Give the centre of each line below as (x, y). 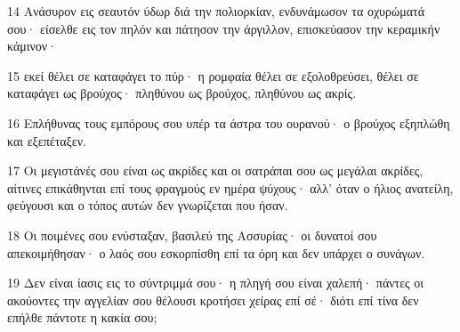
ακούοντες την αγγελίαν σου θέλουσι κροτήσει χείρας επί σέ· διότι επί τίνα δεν (213, 300)
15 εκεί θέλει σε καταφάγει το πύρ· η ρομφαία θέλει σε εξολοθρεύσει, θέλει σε (213, 75)
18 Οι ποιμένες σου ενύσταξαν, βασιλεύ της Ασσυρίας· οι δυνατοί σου (192, 235)
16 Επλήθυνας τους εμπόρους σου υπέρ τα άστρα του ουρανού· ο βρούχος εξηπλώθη (229, 122)
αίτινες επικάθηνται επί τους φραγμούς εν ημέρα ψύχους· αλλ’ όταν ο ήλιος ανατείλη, (230, 187)
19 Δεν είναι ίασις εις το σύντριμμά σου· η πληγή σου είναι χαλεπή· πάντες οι (216, 283)
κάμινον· (32, 46)
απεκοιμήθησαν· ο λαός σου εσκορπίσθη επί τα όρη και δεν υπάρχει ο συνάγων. (216, 252)
